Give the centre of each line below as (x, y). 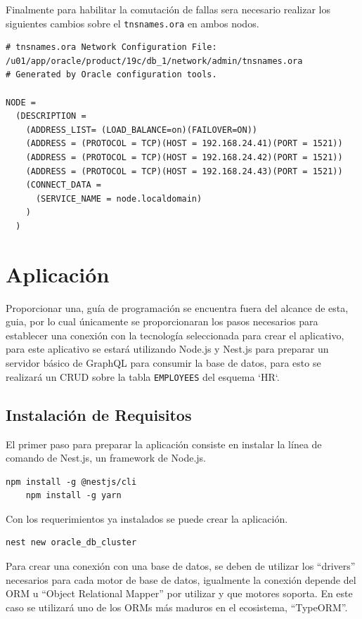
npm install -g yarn (73, 496)
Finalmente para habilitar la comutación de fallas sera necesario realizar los (168, 9)
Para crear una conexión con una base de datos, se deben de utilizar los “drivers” (181, 566)
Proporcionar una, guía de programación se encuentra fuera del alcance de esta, (177, 307)
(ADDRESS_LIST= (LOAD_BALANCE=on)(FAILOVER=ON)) (141, 130)
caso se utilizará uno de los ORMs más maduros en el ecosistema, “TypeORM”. (177, 607)
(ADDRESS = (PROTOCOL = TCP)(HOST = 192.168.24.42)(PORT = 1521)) (184, 157)
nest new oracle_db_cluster (71, 543)
